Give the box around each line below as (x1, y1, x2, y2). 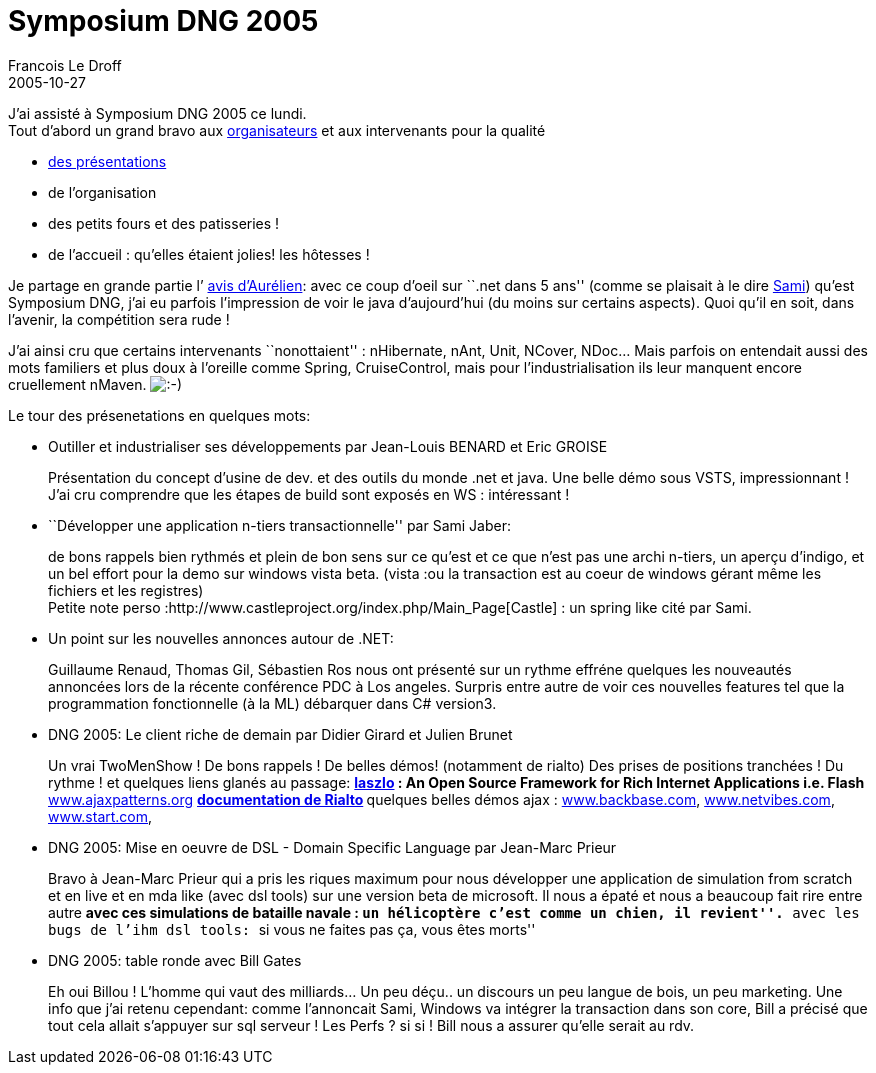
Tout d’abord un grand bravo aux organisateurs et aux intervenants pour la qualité (8, 121, 546, 139)
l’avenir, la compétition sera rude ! (8, 310, 230, 328)
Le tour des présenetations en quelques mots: (8, 406, 311, 424)
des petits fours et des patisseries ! (48, 214, 280, 232)
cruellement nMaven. (8, 375, 147, 393)
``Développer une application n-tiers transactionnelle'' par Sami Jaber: (48, 516, 512, 534)
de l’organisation (48, 183, 157, 201)
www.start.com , (48, 807, 153, 825)
